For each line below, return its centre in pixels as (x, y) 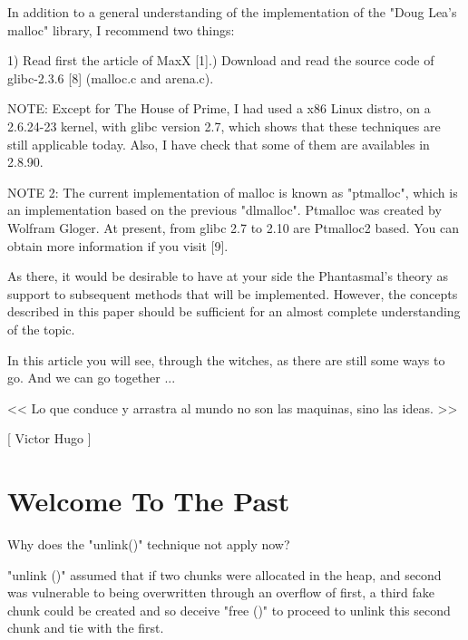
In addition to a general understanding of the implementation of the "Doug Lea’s (232, 12)
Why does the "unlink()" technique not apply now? (149, 544)
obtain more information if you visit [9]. (118, 245)
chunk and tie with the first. (86, 628)
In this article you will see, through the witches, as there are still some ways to (226, 359)
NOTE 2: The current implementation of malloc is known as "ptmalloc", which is (233, 192)
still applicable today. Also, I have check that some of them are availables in (219, 144)
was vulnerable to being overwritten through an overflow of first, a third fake (221, 592)
